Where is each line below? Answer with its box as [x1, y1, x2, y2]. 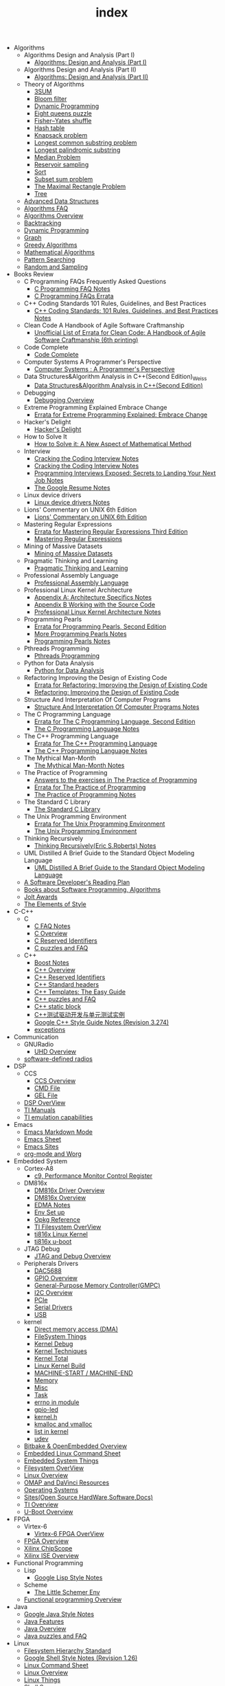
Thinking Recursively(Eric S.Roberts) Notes [34, 841, 156, 850]
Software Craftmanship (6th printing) [34, 336, 139, 344]
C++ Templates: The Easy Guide [34, 987, 126, 996]
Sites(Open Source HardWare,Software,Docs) [23, 1493, 153, 1501]
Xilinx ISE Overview [23, 1551, 79, 1559]
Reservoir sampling [34, 160, 89, 169]
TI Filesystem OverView [34, 1223, 102, 1231]
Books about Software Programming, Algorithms [23, 885, 161, 893]
